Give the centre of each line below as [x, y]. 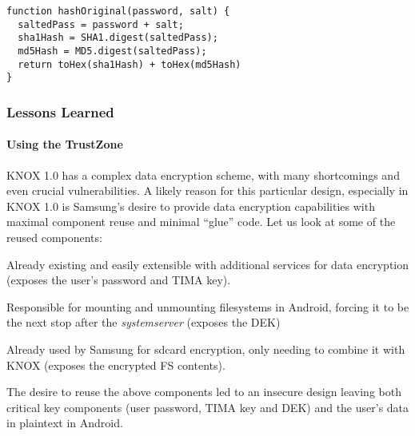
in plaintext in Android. [65, 423]
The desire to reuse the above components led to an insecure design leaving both [204, 392]
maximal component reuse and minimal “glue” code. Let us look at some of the [201, 222]
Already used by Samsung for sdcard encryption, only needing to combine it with [206, 349]
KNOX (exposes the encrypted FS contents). [116, 365]
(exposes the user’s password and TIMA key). [119, 280]
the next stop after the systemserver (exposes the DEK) [144, 322]
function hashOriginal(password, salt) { [118, 11]
